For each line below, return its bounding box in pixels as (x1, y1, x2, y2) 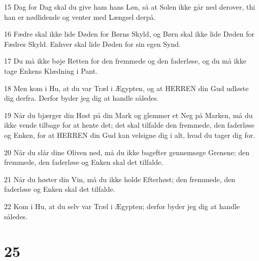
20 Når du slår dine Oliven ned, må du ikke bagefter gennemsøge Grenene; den (4, 147, 250, 157)
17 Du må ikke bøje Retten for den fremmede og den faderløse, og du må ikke (4, 55, 246, 66)
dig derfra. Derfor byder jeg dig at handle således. (4, 93, 159, 103)
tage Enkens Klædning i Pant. (4, 65, 98, 76)
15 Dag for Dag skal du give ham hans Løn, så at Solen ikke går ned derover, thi (4, 2, 255, 12)
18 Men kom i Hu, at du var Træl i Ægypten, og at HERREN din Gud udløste (4, 82, 249, 93)
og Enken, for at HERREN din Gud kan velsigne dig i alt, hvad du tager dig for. (4, 129, 255, 140)
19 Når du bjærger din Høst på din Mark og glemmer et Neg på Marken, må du (4, 109, 253, 120)
